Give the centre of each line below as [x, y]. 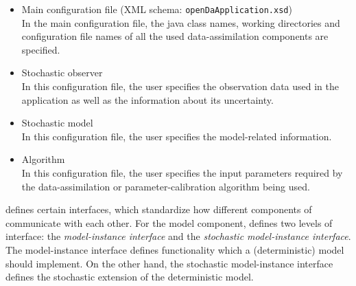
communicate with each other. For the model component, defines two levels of [169, 222]
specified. [41, 49]
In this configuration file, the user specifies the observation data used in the [180, 86]
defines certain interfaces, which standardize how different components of [159, 209]
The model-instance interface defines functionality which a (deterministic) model [175, 249]
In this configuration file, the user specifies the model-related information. [177, 136]
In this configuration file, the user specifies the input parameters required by [182, 173]
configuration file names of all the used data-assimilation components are [175, 36]
